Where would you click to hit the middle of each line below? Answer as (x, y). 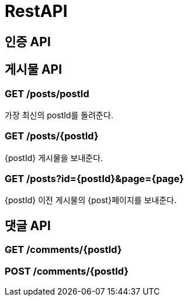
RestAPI (36, 11)
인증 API (28, 42)
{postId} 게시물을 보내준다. (54, 158)
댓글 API (28, 225)
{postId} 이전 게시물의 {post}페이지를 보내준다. (91, 200)
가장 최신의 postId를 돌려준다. (59, 115)
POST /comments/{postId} (67, 271)
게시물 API (34, 70)
